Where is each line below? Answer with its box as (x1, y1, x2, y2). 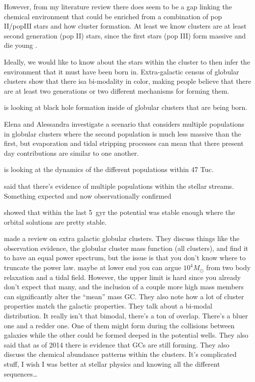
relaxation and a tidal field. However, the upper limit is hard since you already (4, 272, 241, 282)
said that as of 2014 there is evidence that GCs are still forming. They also (4, 339, 229, 349)
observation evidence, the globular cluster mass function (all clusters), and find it (4, 243, 249, 253)
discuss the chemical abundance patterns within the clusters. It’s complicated (4, 349, 237, 359)
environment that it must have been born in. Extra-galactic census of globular (4, 66, 239, 76)
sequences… (4, 368, 38, 379)
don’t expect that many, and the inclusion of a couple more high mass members (4, 281, 244, 292)
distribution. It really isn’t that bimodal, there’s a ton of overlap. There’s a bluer (4, 311, 248, 321)
